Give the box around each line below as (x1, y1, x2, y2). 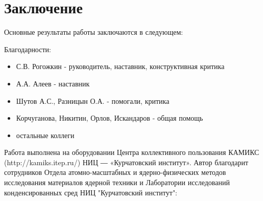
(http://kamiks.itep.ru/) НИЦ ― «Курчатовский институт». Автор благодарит (4, 157, 249, 167)
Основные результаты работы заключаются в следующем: (4, 27, 183, 37)
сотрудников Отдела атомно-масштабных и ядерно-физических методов (4, 167, 226, 177)
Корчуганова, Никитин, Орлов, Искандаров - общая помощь (16, 113, 203, 123)
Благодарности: (4, 43, 51, 54)
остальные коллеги (16, 129, 75, 140)
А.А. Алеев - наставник (16, 78, 90, 88)
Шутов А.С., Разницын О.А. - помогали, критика (16, 95, 170, 106)
